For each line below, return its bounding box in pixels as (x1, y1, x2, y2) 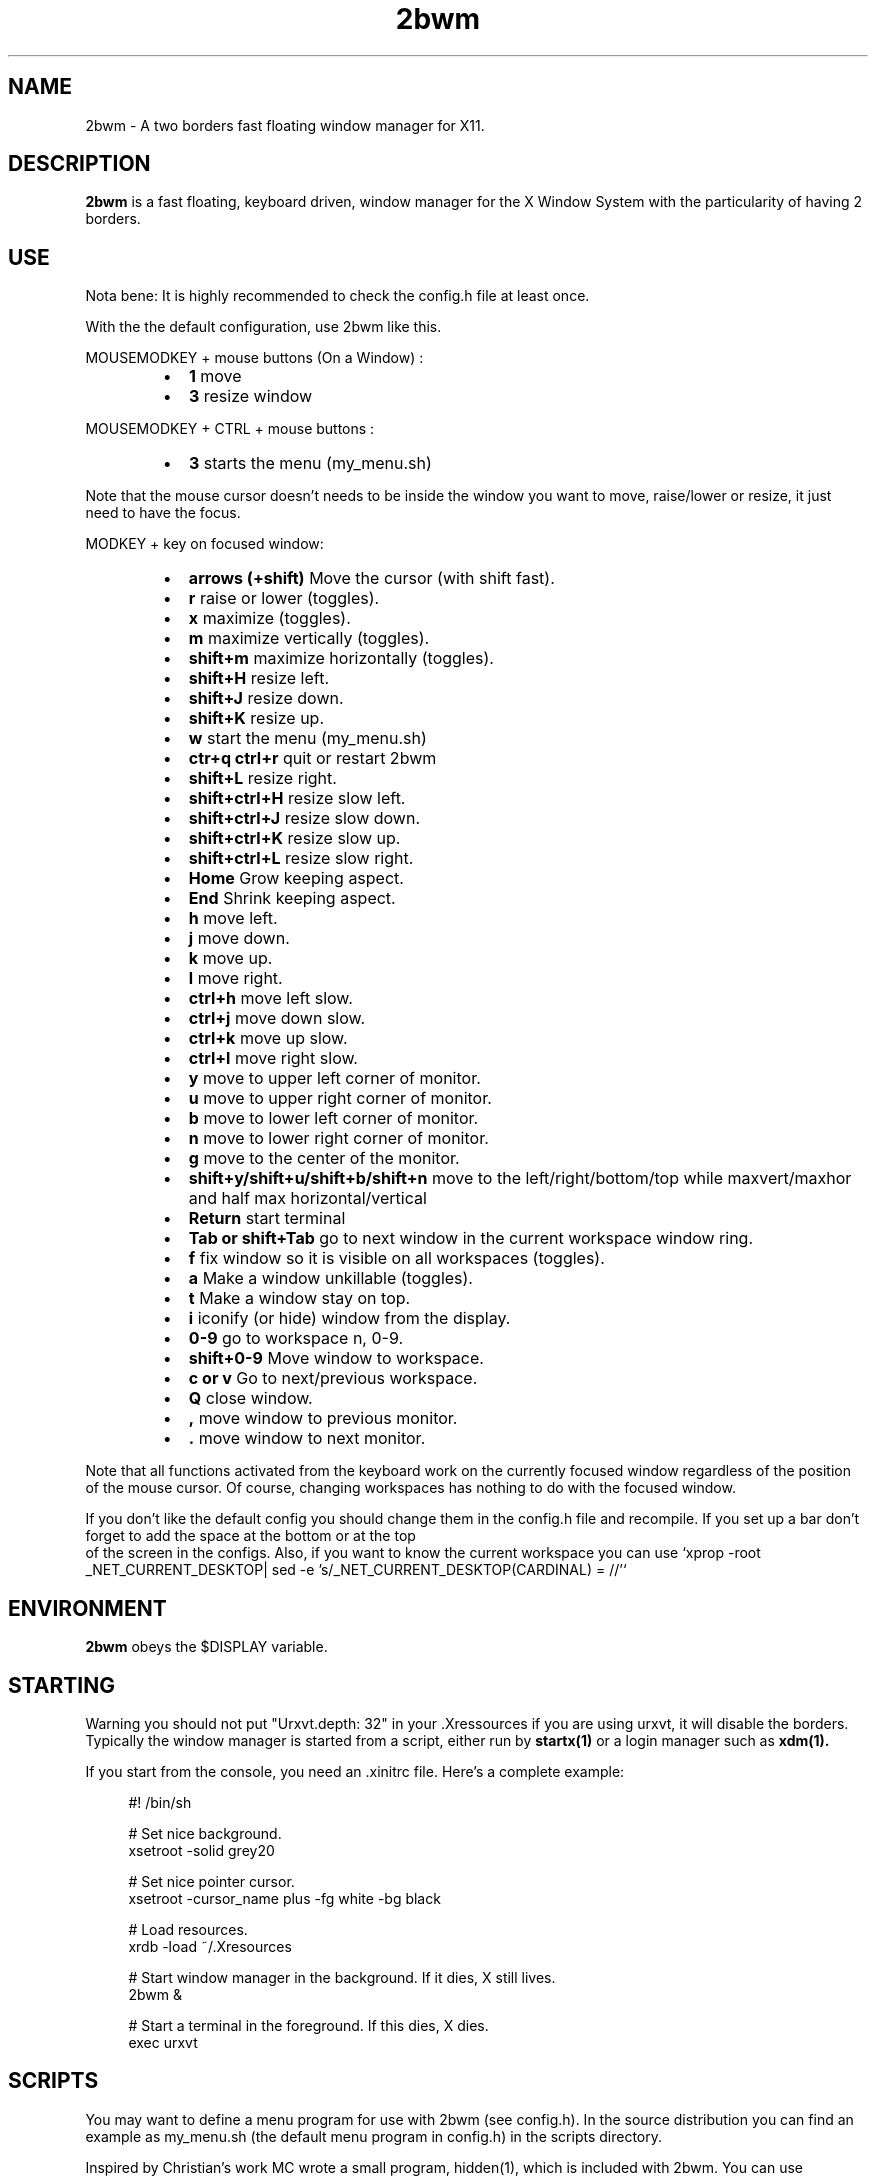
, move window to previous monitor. (188, 1408, 458, 1429)
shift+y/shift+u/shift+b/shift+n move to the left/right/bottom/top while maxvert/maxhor (188, 1168, 852, 1189)
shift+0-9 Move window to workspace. (188, 1348, 484, 1369)
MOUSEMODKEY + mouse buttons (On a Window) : (85, 349, 424, 367)
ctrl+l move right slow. (188, 1048, 358, 1069)
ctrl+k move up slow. (188, 1028, 348, 1049)
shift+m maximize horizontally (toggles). (188, 648, 494, 669)
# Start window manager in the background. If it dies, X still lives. (128, 1968, 556, 1986)
